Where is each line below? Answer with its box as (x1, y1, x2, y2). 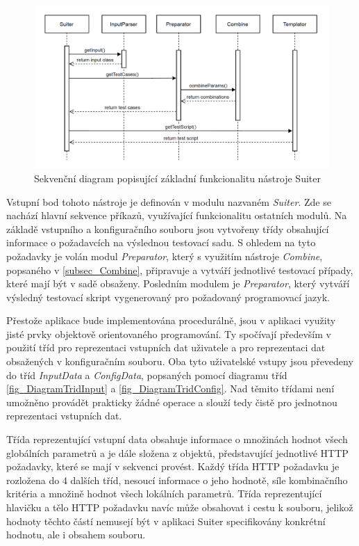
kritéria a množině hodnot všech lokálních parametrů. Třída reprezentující (6, 486, 322, 501)
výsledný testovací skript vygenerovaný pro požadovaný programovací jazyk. (6, 289, 330, 304)
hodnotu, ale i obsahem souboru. (6, 527, 146, 542)
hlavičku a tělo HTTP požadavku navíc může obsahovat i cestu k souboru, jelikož (6, 500, 353, 515)
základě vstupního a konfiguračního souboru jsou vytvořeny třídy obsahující (6, 221, 329, 236)
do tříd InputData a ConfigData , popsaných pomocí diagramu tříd (6, 367, 287, 382)
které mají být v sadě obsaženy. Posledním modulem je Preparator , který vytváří (6, 276, 350, 291)
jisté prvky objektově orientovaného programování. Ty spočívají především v (6, 326, 331, 341)
